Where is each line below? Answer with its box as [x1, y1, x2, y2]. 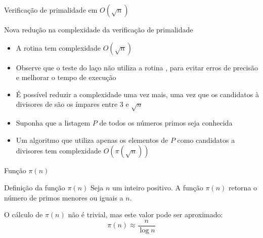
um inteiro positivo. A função [112, 182, 203, 192]
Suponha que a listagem [16, 117, 91, 128]
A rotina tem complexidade [16, 42, 101, 53]
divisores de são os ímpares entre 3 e [16, 99, 129, 109]
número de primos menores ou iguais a [4, 192, 123, 203]
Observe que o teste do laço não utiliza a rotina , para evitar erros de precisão [16, 62, 258, 72]
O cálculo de [4, 209, 43, 220]
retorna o [228, 182, 257, 192]
